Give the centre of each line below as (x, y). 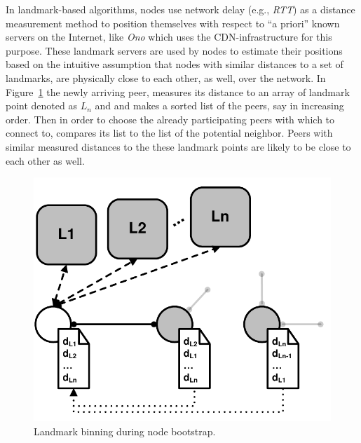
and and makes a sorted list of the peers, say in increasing (219, 105)
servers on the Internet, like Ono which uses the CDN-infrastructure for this (169, 37)
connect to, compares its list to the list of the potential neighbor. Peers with (169, 133)
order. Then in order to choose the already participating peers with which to (170, 119)
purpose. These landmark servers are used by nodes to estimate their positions (174, 50)
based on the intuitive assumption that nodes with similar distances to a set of (175, 64)
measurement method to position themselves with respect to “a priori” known (173, 23)
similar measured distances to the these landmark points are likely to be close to (178, 146)
